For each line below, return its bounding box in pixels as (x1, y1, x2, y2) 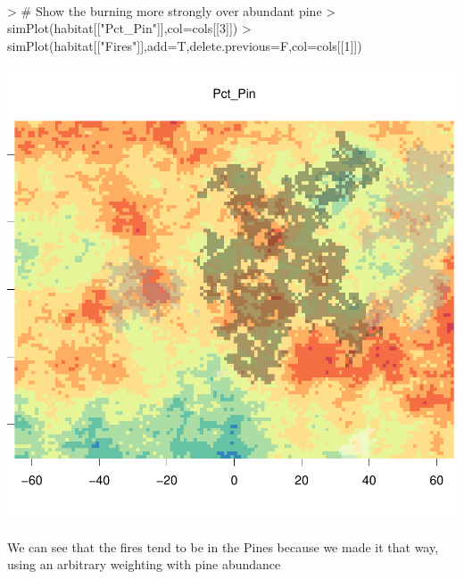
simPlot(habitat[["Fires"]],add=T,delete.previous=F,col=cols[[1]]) (7, 36, 362, 54)
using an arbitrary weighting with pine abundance (7, 555, 281, 574)
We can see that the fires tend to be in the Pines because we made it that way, (7, 537, 439, 556)
